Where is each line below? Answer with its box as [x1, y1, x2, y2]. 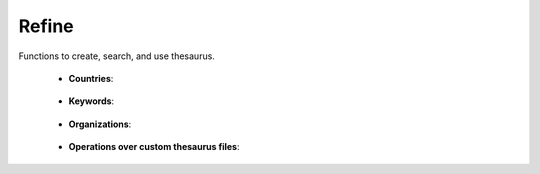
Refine [18, 15, 74, 37]
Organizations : [68, 118, 132, 130]
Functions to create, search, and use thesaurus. [18, 50, 215, 62]
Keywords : [68, 95, 115, 107]
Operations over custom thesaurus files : [68, 141, 240, 153]
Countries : [68, 72, 114, 84]
